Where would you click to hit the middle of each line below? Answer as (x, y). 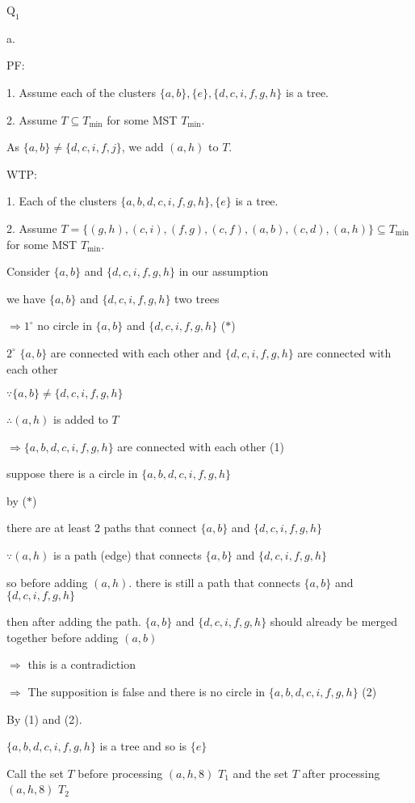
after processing (341, 773)
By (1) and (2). (44, 718)
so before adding (47, 582)
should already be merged (334, 621)
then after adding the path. (74, 621)
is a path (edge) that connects (128, 555)
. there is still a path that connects (214, 582)
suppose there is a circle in (72, 473)
